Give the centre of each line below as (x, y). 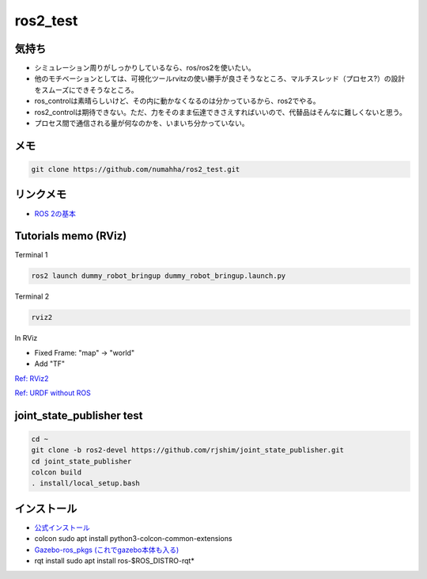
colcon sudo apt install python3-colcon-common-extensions (133, 539)
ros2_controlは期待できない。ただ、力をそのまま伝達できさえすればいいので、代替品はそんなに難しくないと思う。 (220, 112)
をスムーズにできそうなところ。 (86, 90)
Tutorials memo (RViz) (71, 236)
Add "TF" (50, 364)
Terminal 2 (32, 296)
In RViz (26, 338)
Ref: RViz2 (32, 378)
